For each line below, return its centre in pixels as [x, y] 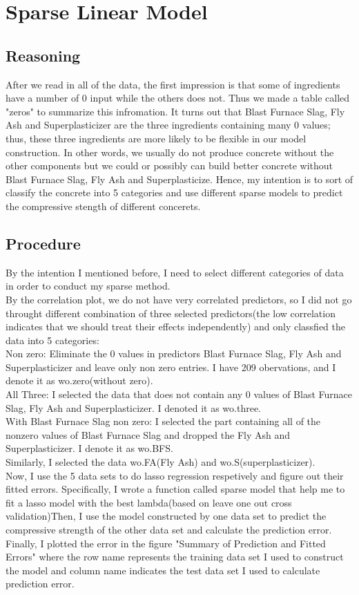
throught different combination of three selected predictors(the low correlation [171, 313]
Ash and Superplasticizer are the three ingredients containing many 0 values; [168, 125]
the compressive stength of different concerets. [103, 206]
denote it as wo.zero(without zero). [79, 380]
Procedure [43, 243]
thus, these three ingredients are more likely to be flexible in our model [156, 138]
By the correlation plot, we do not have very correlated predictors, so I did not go [179, 299]
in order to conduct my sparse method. [88, 286]
